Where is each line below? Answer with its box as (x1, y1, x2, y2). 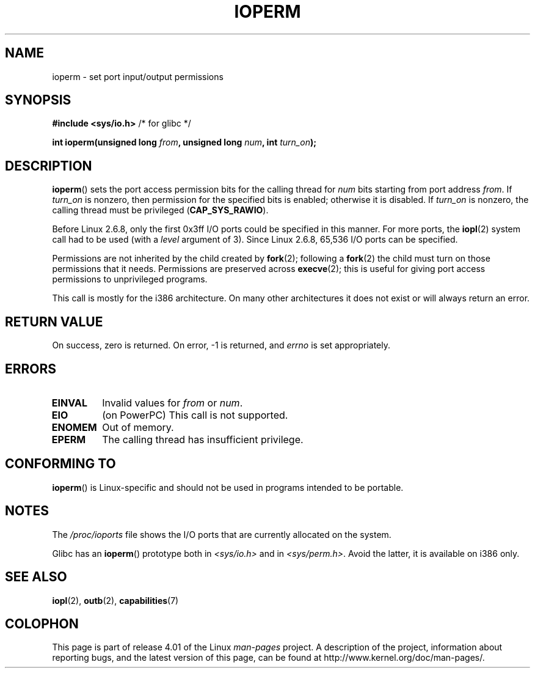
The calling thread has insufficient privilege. (102, 433, 304, 446)
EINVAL (51, 396, 87, 409)
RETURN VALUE (5, 314, 103, 329)
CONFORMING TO (5, 456, 116, 472)
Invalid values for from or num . (102, 396, 243, 409)
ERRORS (5, 361, 57, 377)
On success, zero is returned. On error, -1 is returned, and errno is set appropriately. (52, 340, 390, 351)
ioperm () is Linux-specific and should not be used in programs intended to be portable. (52, 482, 404, 493)
